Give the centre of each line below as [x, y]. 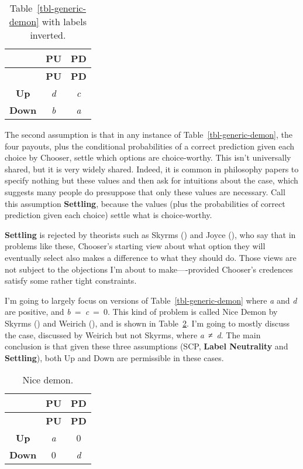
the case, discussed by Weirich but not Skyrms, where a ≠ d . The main [133, 334]
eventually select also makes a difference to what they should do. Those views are [151, 257]
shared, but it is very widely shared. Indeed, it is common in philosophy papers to [152, 169]
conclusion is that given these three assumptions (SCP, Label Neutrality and [147, 346]
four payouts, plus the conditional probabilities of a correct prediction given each [150, 146]
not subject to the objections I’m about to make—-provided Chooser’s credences [149, 269]
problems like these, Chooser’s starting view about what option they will [135, 246]
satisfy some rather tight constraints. [71, 281]
